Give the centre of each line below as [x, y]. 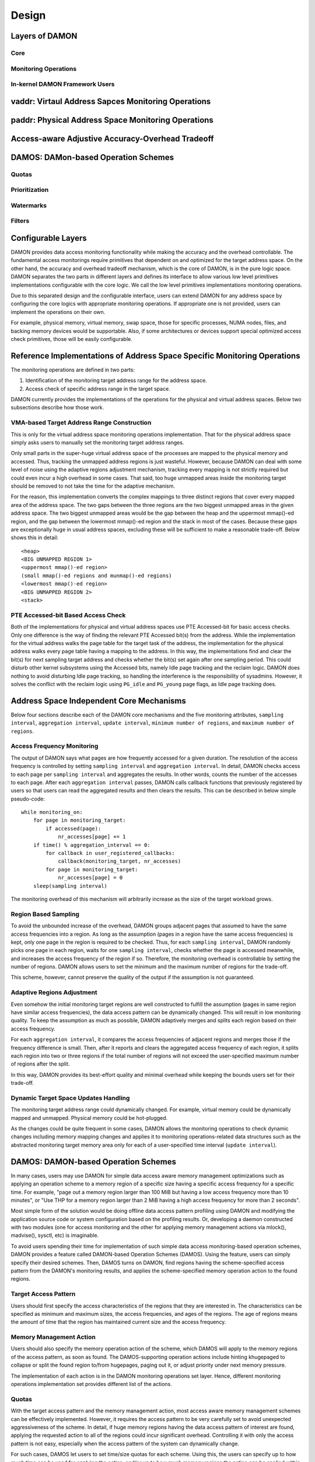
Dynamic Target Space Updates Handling [70, 1098]
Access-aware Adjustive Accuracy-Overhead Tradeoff [112, 138]
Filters [20, 221]
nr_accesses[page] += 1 [92, 837]
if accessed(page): [73, 828]
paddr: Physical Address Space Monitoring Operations [112, 120]
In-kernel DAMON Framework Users [63, 84]
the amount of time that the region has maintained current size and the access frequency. [118, 1322]
